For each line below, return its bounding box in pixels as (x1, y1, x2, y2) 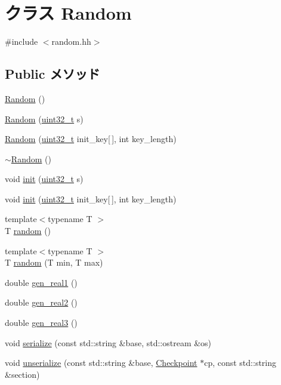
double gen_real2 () (5, 296, 78, 309)
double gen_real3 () (5, 316, 78, 329)
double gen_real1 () (5, 276, 78, 288)
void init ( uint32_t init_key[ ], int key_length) (5, 192, 177, 205)
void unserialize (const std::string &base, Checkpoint (5, 356, 197, 369)
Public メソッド (5, 64, 100, 83)
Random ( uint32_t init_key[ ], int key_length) (5, 133, 177, 145)
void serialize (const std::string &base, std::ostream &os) (5, 336, 212, 349)
